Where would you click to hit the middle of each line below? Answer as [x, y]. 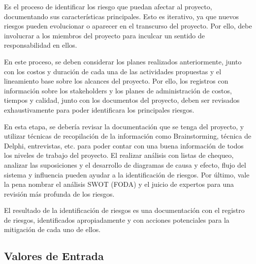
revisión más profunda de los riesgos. [59, 193]
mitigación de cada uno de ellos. [52, 229]
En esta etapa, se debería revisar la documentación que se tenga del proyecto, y [124, 126]
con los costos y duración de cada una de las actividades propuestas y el [113, 71]
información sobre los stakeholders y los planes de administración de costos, [118, 90]
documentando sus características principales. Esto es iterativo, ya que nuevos [121, 16]
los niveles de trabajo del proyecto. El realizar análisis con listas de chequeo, [119, 155]
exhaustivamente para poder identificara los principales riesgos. [99, 109]
